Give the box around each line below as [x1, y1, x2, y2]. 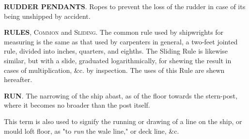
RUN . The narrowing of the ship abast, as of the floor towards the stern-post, [4, 90, 237, 100]
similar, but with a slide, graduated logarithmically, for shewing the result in [4, 55, 232, 65]
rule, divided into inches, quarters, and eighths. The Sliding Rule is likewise [4, 46, 228, 56]
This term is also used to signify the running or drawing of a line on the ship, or [4, 116, 242, 126]
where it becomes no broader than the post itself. [4, 100, 150, 110]
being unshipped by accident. [4, 11, 91, 21]
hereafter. [4, 74, 32, 84]
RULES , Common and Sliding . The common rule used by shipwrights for [4, 27, 224, 37]
